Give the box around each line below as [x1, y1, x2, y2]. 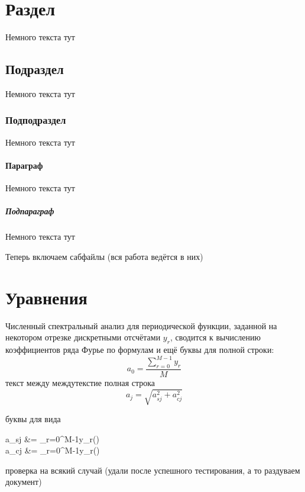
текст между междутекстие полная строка [5, 376, 155, 388]
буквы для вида [5, 413, 61, 425]
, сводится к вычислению [170, 331, 261, 343]
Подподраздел [5, 112, 66, 127]
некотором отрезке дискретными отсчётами [5, 331, 161, 343]
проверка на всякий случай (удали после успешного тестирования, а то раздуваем [5, 464, 300, 476]
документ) [5, 475, 42, 488]
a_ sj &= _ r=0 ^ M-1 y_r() [5, 432, 99, 445]
